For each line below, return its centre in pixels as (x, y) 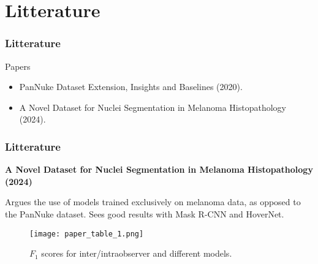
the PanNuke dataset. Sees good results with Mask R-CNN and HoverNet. (145, 213)
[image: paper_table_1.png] (87, 234)
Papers (18, 66)
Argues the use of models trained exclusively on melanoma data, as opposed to (153, 202)
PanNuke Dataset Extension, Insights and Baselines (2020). (131, 87)
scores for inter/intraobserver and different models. (137, 253)
